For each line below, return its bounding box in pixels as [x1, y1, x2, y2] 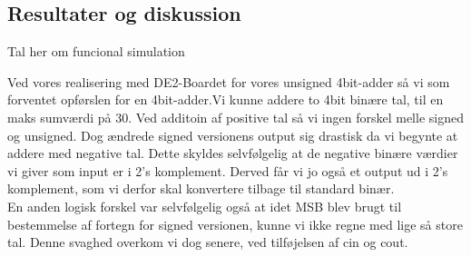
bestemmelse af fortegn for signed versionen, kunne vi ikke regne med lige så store [7, 214, 463, 233]
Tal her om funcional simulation [7, 42, 185, 61]
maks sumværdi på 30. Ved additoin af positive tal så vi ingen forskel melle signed [7, 107, 464, 126]
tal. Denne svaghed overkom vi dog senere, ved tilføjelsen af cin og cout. [7, 232, 408, 252]
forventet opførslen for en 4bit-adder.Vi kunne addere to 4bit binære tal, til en [7, 90, 444, 109]
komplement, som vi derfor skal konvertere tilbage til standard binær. [7, 179, 395, 198]
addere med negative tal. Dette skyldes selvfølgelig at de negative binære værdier [7, 143, 458, 163]
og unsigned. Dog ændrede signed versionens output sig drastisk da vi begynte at [7, 125, 458, 144]
